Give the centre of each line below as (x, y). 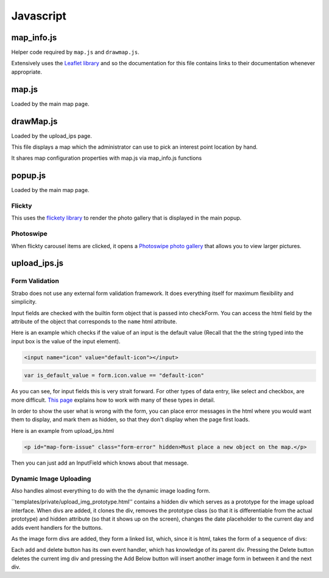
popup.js (29, 176)
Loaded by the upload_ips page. (52, 136)
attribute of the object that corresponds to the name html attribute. (94, 321)
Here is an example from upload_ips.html (62, 430)
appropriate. (27, 72)
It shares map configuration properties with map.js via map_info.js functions (107, 158)
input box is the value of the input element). (66, 341)
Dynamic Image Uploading (51, 479)
